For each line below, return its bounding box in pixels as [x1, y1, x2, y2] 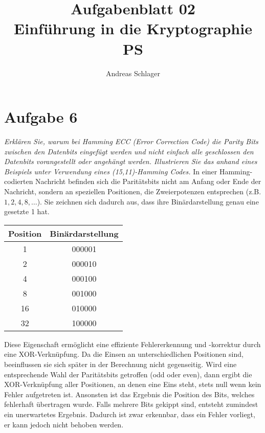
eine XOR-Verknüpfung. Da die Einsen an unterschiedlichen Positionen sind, [4, 349, 244, 359]
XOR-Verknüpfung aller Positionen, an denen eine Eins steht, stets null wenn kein [4, 379, 261, 390]
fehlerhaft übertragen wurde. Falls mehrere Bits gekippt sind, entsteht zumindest [4, 399, 258, 409]
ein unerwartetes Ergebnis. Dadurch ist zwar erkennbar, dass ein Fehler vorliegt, [4, 408, 255, 419]
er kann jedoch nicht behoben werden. [4, 419, 124, 429]
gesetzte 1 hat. [4, 206, 50, 217]
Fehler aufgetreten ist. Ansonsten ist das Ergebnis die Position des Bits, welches [4, 389, 255, 399]
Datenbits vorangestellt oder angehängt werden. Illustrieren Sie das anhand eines [4, 156, 257, 167]
